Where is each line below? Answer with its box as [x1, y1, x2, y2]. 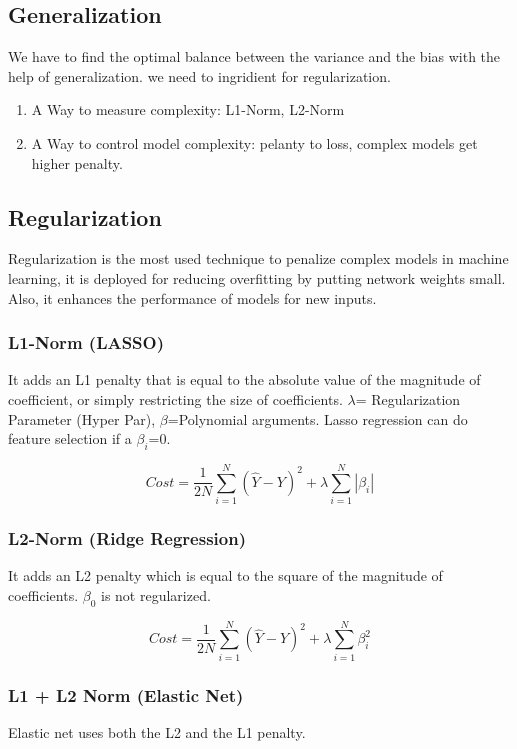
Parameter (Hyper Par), [8, 408, 156, 429]
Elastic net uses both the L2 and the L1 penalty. [8, 722, 306, 743]
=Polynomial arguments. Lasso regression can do [167, 408, 468, 429]
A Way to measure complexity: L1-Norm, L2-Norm [31, 99, 345, 120]
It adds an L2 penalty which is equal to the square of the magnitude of [8, 565, 443, 586]
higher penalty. [31, 152, 123, 173]
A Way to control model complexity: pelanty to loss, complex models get [31, 132, 478, 153]
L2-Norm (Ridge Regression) [8, 526, 246, 550]
